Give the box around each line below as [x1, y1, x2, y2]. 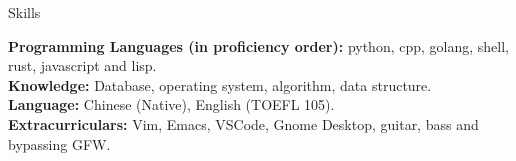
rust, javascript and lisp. [8, 55, 157, 76]
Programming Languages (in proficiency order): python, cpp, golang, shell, [8, 35, 509, 56]
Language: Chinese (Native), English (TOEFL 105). [8, 94, 335, 115]
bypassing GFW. [8, 133, 111, 154]
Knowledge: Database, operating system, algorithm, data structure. [8, 74, 432, 95]
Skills [8, 2, 41, 22]
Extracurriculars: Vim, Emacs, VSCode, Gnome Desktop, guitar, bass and [8, 113, 479, 134]
